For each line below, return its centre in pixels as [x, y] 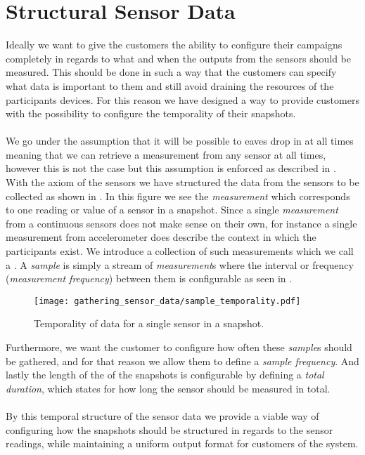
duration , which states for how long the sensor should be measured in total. [168, 388]
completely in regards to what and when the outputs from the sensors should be [179, 58]
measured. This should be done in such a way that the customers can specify [171, 72]
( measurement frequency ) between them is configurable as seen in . [149, 278]
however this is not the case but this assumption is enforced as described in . [171, 168]
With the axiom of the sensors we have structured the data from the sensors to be [182, 182]
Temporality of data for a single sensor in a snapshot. [149, 323]
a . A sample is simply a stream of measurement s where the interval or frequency [180, 264]
